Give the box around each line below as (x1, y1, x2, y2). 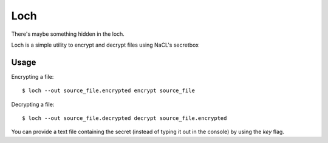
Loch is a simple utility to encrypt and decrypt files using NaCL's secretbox (11, 41, 199, 48)
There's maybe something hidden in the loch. (11, 30, 125, 38)
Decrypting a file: (11, 101, 55, 108)
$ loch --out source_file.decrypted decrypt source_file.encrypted (22, 115, 227, 122)
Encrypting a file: (11, 73, 54, 80)
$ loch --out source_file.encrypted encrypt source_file (22, 87, 196, 94)
